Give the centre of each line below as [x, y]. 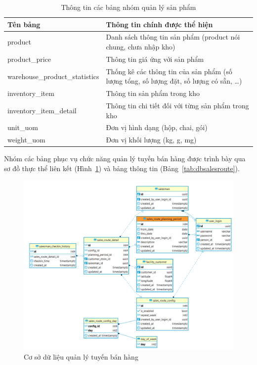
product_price [29, 59]
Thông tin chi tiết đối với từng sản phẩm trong [177, 105]
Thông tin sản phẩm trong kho [153, 93]
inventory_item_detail [42, 110]
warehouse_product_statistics [53, 76]
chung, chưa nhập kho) [141, 47]
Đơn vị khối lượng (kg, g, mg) [151, 140]
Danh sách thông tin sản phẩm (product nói [173, 37]
